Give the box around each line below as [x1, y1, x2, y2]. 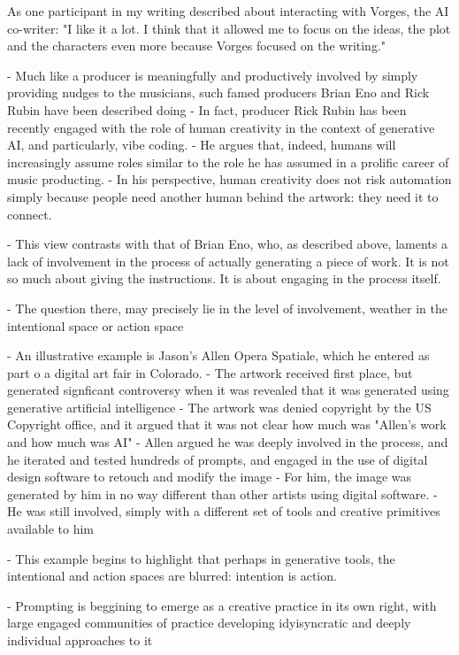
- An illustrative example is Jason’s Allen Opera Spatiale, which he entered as [7, 346, 430, 365]
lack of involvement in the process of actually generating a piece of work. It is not [7, 251, 449, 270]
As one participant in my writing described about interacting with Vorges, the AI [7, 2, 449, 19]
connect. [7, 204, 52, 223]
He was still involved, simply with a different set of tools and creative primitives [7, 502, 440, 520]
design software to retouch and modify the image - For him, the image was [7, 467, 412, 486]
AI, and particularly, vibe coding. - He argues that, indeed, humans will [7, 135, 396, 154]
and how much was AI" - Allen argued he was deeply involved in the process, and [7, 433, 448, 451]
